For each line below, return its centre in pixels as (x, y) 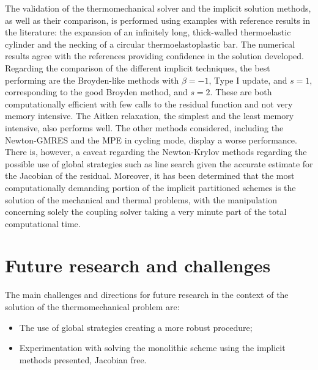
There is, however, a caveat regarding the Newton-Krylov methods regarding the (156, 152)
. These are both (241, 92)
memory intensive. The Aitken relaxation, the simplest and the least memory (150, 116)
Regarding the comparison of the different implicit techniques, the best (138, 67)
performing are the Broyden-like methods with (92, 80)
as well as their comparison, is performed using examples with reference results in (158, 20)
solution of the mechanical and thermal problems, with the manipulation (141, 199)
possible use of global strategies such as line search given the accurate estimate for (159, 163)
